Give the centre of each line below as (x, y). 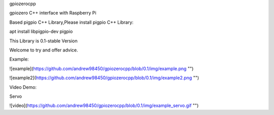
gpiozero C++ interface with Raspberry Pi (53, 13)
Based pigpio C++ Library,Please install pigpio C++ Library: (72, 22)
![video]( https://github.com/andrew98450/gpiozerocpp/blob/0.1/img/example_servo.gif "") (104, 105)
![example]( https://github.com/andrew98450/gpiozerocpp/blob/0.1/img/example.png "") (101, 69)
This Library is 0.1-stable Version (44, 41)
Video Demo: (23, 87)
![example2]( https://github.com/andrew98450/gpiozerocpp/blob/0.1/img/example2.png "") (104, 78)
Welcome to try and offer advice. (44, 50)
